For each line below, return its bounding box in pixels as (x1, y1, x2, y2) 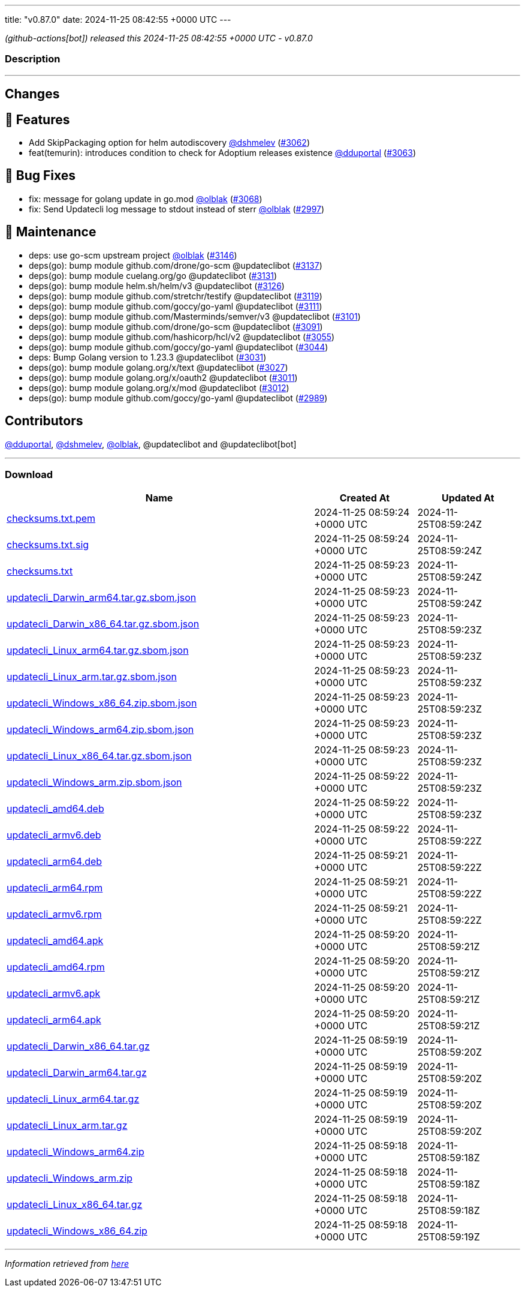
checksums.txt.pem (7, 512, 96, 525)
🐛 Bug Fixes (5, 168, 76, 184)
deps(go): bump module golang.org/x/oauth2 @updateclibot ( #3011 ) (29, 372, 298, 383)
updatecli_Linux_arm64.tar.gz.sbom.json (7, 644, 189, 657)
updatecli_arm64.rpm (7, 882, 103, 894)
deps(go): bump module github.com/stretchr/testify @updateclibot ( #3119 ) (29, 290, 322, 301)
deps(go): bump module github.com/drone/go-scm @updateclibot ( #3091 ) (29, 321, 323, 332)
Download (5, 468, 53, 480)
